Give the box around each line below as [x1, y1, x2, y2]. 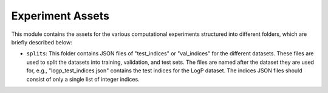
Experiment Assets [11, 9, 109, 22]
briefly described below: [11, 38, 72, 46]
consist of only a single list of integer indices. [26, 75, 140, 83]
